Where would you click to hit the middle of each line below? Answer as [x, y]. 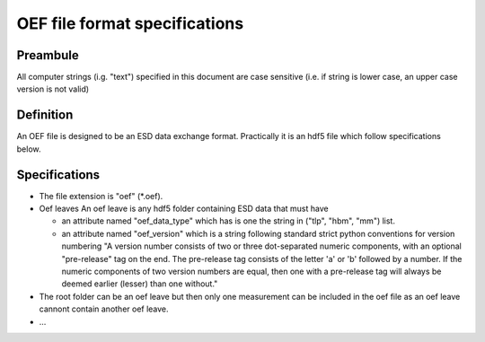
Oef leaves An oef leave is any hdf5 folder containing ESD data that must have [184, 209]
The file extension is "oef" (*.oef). [101, 196]
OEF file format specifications [130, 23]
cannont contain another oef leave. [104, 309]
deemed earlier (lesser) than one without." [140, 284]
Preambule [48, 55]
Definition [45, 115]
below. [29, 149]
